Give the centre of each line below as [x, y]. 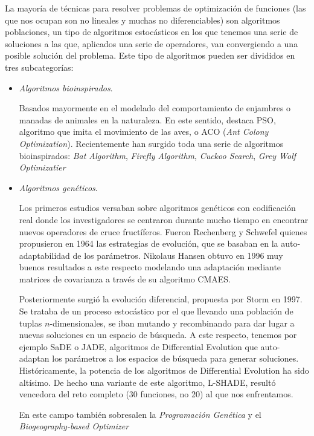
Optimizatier [42, 167]
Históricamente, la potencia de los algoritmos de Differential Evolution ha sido [164, 370]
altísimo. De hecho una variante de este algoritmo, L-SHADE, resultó [147, 382]
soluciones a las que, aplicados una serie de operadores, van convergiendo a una [152, 43]
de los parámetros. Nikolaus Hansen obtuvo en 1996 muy [178, 255]
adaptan [34, 358]
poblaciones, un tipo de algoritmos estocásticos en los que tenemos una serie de [152, 32]
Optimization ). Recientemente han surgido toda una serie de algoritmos [151, 143]
